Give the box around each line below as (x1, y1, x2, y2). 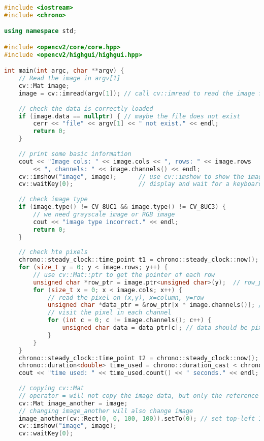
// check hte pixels (18, 248, 88, 256)
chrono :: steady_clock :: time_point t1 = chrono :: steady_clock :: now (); (18, 256, 259, 264)
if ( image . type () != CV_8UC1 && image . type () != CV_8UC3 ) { (18, 203, 226, 211)
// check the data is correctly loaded (18, 105, 153, 112)
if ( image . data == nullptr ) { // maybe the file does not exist (18, 112, 241, 120)
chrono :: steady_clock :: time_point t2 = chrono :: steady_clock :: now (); (18, 354, 259, 362)
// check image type (18, 196, 88, 203)
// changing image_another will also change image (18, 407, 193, 415)
